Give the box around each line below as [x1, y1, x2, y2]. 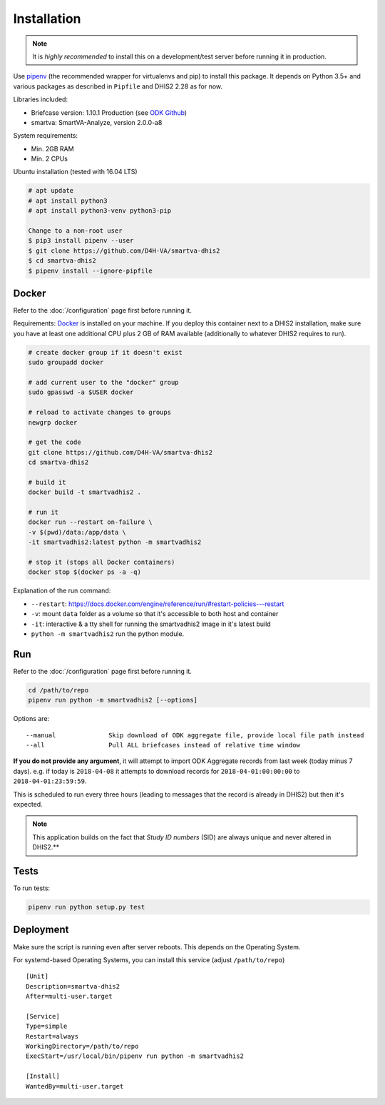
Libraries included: [13, 95, 68, 104]
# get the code [28, 438, 81, 446]
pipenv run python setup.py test [28, 903, 145, 912]
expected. [13, 799, 43, 808]
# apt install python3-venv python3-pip [28, 207, 171, 215]
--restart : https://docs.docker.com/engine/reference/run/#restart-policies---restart [31, 600, 284, 608]
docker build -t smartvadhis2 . [28, 488, 142, 496]
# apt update [28, 186, 74, 195]
